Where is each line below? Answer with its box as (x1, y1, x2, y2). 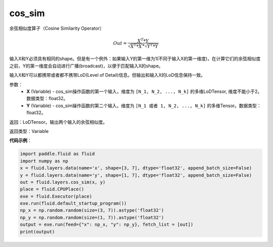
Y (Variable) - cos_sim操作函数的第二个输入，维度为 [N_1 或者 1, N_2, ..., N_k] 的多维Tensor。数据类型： (26, 103, 261, 109)
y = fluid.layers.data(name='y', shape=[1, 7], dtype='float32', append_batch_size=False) (20, 172, 252, 178)
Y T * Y (147, 43, 159, 49)
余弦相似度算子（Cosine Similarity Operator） (9, 25, 105, 31)
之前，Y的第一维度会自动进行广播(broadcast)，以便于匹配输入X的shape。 (9, 63, 164, 69)
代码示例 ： (9, 137, 32, 143)
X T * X (130, 43, 143, 49)
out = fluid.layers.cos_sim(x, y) (20, 179, 106, 185)
